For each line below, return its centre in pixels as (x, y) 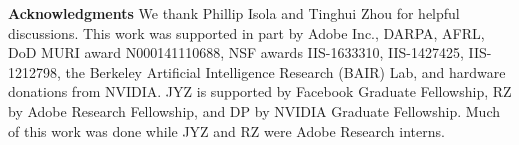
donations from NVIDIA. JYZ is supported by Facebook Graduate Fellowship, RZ (260, 91)
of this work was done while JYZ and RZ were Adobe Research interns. (226, 130)
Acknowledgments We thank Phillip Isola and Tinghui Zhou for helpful (234, 13)
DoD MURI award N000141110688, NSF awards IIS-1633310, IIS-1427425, (236, 52)
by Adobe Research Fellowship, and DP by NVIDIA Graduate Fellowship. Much (254, 110)
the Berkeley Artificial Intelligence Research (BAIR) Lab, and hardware (285, 71)
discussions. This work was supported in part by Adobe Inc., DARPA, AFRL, (246, 32)
